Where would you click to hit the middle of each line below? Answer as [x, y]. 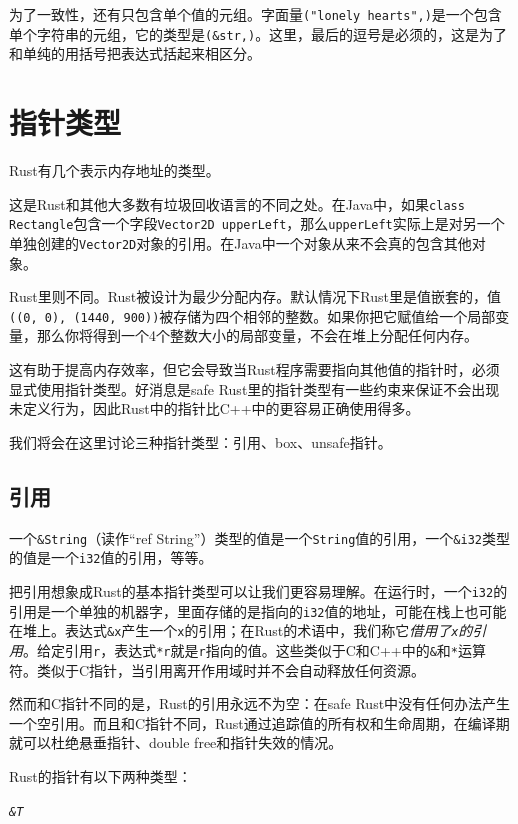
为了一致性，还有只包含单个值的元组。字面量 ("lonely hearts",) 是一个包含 [255, 14]
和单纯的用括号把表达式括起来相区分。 [135, 53]
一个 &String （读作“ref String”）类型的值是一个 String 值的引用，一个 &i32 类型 [259, 537]
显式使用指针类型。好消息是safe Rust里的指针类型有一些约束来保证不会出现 [254, 388]
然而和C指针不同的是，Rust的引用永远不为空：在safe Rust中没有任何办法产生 [260, 703]
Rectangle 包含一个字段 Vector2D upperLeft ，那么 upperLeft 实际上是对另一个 [257, 223]
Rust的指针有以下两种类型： [100, 775]
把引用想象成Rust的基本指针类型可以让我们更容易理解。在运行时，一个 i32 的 [258, 590]
